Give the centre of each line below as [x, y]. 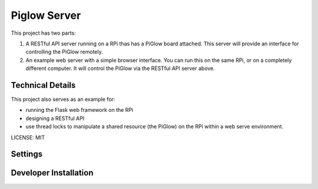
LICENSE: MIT [28, 137]
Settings [27, 154]
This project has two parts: [43, 33]
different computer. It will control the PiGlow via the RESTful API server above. [120, 68]
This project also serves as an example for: [63, 100]
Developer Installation [52, 173]
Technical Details [43, 85]
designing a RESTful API [55, 118]
